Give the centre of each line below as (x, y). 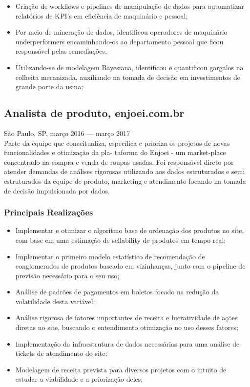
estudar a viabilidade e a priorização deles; (79, 379)
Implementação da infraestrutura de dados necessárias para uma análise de (127, 343)
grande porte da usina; (49, 87)
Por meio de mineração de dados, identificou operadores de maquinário (121, 32)
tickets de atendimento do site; (61, 353)
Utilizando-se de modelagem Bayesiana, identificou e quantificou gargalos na (129, 67)
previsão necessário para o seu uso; (67, 275)
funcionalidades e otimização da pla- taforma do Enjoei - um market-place (115, 152)
